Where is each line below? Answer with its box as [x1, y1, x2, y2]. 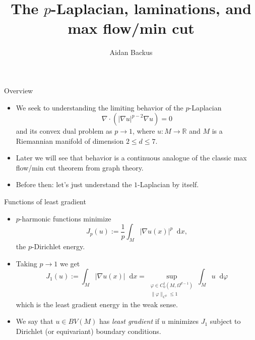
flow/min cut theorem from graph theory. [16, 162, 144, 173]
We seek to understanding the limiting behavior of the [16, 102, 183, 112]
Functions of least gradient [4, 196, 86, 207]
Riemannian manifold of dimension [16, 135, 124, 146]
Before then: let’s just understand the [16, 179, 132, 190]
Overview [4, 85, 33, 95]
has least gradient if [99, 316, 159, 326]
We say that [16, 316, 53, 326]
